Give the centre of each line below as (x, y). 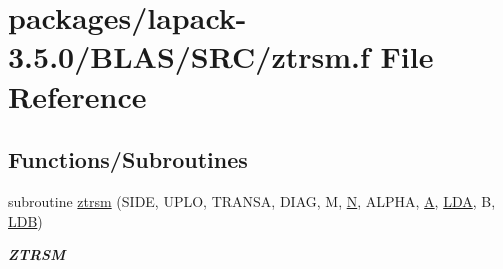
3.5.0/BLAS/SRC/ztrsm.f (189, 56)
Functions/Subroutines (128, 159)
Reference (77, 95)
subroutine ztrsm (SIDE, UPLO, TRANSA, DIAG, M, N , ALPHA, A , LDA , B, (252, 200)
